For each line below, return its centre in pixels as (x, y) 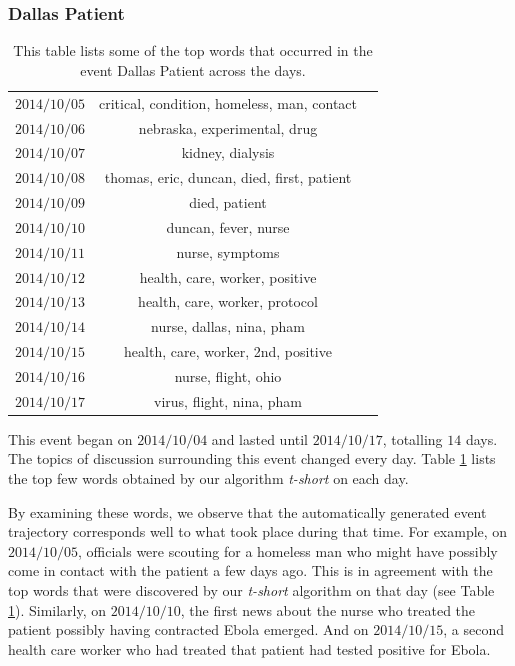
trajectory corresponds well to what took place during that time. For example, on (258, 531)
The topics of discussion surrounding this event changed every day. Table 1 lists (252, 458)
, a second (473, 629)
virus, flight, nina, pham (228, 400)
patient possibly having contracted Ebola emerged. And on (188, 629)
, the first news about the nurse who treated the (328, 609)
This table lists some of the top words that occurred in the (193, 50)
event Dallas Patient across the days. (193, 69)
